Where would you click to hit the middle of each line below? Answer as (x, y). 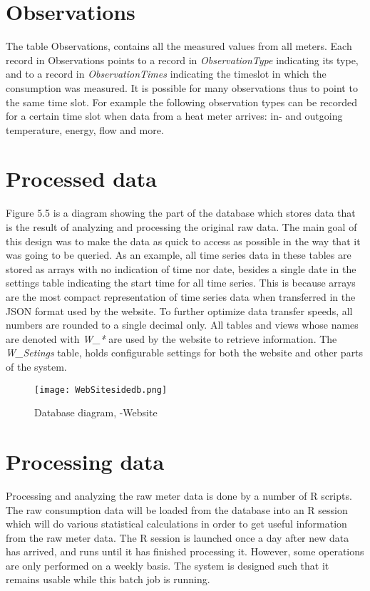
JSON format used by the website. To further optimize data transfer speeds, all (179, 310)
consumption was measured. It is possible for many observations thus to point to (182, 87)
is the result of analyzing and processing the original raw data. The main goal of (181, 227)
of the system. (36, 366)
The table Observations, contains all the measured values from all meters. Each (179, 46)
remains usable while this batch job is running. (108, 579)
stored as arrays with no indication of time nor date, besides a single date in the (181, 268)
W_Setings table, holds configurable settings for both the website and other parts (185, 353)
